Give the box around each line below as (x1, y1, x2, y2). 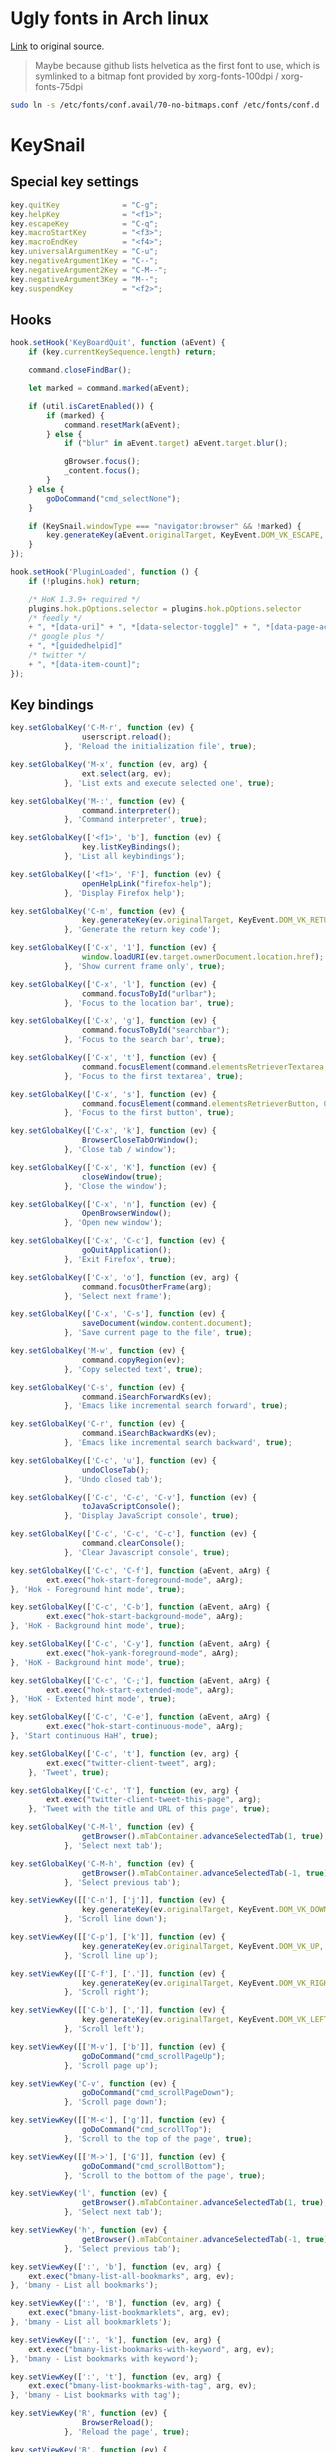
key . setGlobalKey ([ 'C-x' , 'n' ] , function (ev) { (10, 1199, 217, 1209)
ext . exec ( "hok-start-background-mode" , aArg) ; (46, 1612, 244, 1622)
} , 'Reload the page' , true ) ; (63, 2427, 190, 2437)
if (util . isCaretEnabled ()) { (28, 401, 155, 411)
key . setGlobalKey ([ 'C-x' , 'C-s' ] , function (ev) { (10, 1309, 226, 1319)
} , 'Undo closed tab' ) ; (63, 1474, 163, 1484)
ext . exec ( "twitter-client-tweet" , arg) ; (46, 1758, 217, 1768)
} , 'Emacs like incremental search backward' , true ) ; (63, 1438, 293, 1448)
